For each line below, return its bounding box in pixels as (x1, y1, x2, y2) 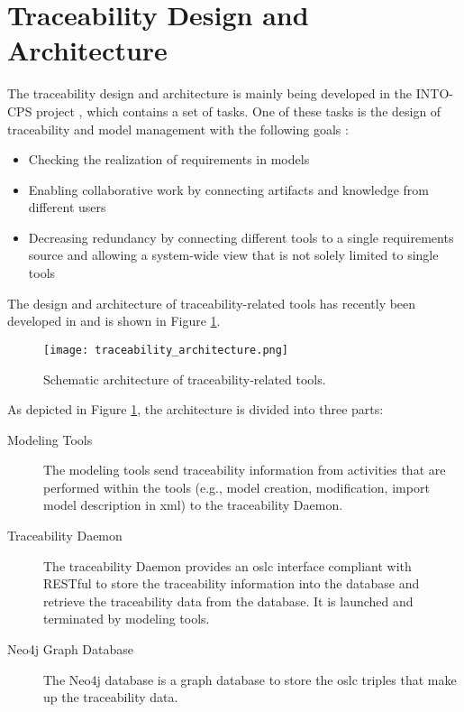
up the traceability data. (43, 688, 178, 707)
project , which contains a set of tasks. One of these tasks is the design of (36, 101, 441, 120)
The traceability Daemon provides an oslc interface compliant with (43, 556, 412, 575)
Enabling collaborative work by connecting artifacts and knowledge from (28, 180, 429, 199)
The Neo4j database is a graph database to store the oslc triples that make (43, 670, 457, 689)
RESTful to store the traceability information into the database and (43, 574, 420, 593)
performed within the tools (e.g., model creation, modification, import (43, 477, 430, 496)
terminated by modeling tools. (43, 609, 210, 628)
